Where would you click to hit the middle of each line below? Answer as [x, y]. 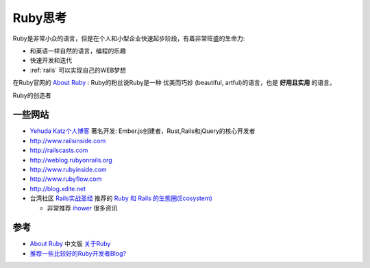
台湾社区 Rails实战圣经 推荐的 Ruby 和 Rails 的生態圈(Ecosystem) [121, 198]
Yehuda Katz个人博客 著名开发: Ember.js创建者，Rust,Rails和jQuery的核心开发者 [143, 131]
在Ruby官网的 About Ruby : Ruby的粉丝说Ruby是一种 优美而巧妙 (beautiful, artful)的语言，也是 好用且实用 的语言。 [174, 83]
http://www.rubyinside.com [69, 169]
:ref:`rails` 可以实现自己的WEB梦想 [78, 70]
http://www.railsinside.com [68, 141]
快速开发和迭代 [51, 60]
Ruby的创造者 [32, 95]
